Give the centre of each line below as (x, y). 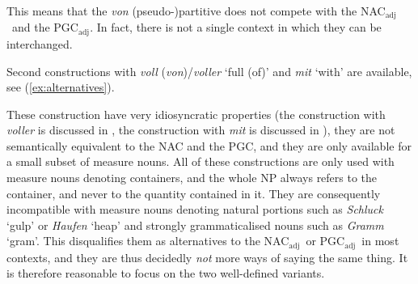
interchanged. (40, 43)
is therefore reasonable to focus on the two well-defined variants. (166, 273)
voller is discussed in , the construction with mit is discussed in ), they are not (201, 130)
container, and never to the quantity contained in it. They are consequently (194, 193)
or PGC (325, 241)
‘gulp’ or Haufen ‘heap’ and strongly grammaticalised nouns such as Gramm (195, 225)
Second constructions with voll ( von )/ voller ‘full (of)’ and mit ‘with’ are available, (209, 71)
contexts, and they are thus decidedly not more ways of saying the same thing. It (207, 257)
